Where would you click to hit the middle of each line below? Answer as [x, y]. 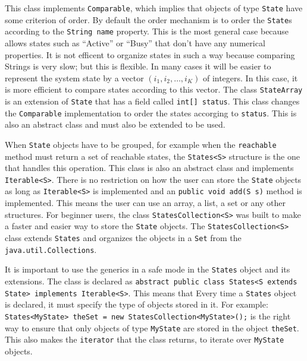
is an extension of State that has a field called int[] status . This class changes [152, 101]
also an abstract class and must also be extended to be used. [115, 124]
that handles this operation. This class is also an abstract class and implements [149, 168]
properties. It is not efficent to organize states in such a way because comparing [150, 54]
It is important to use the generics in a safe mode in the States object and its [148, 269]
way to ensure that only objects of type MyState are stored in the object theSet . [152, 327]
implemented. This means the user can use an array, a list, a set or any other [145, 203]
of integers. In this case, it [250, 77]
